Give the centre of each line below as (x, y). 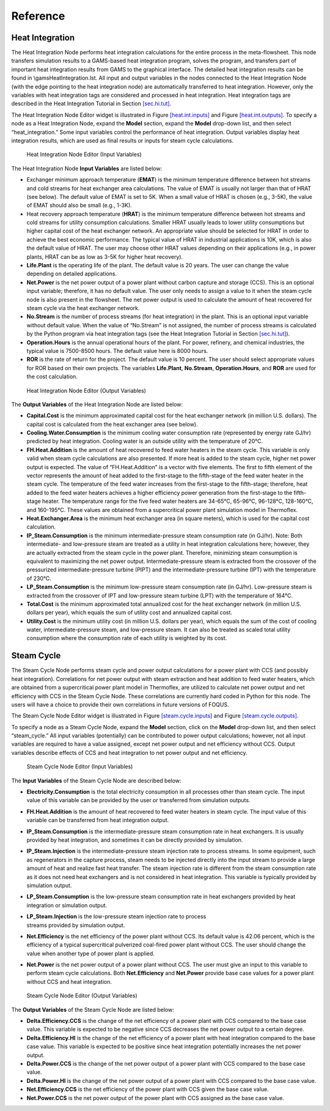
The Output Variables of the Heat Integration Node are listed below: (97, 404)
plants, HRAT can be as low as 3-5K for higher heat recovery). (105, 256)
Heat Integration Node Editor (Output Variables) (86, 390)
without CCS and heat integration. (69, 981)
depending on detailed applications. (72, 274)
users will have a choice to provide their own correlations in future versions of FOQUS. (120, 704)
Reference (38, 16)
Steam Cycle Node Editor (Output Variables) (82, 996)
